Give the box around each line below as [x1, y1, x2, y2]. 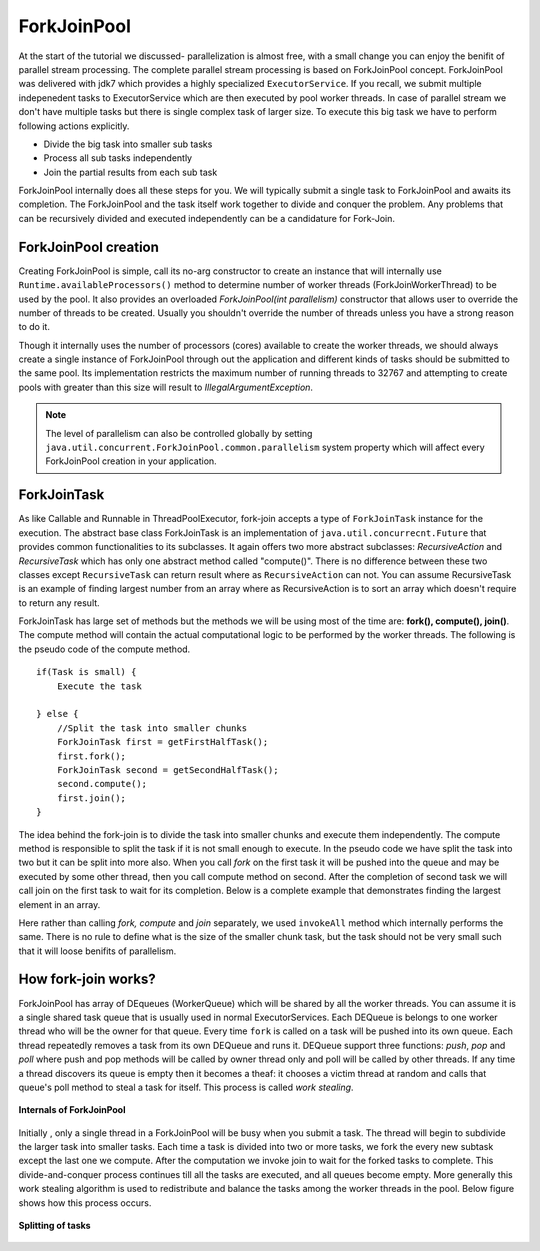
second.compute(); [56, 778, 148, 790]
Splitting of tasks [18, 1220, 91, 1232]
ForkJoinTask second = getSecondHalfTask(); [56, 764, 279, 775]
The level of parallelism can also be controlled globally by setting [45, 427, 313, 439]
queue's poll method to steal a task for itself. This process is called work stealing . [18, 1081, 354, 1093]
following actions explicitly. [18, 120, 130, 132]
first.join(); [56, 792, 127, 804]
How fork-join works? [18, 971, 156, 988]
